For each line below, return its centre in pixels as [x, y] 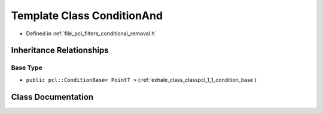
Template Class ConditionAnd [87, 16]
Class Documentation [52, 97]
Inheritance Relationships [60, 51]
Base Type [27, 68]
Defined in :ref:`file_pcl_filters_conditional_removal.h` [91, 33]
